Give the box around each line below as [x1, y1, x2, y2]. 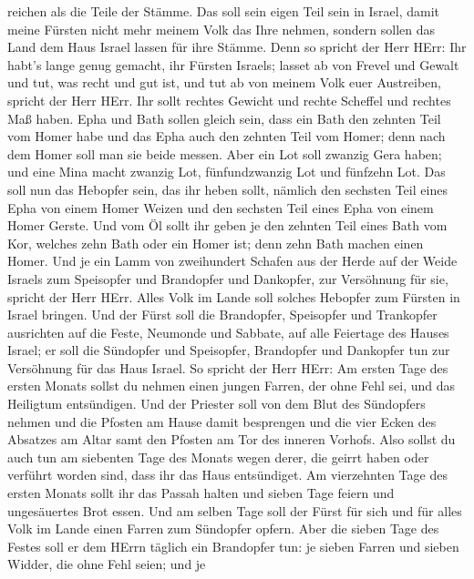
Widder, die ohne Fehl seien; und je [7, 554, 206, 574]
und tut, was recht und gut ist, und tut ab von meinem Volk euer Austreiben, [7, 73, 441, 92]
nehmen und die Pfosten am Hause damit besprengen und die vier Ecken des [7, 411, 437, 431]
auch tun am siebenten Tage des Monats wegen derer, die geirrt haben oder [7, 447, 429, 466]
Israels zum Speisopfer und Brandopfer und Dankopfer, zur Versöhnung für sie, [7, 269, 448, 288]
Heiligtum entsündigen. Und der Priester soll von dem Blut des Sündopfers [7, 394, 426, 413]
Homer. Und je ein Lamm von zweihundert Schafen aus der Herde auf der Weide [7, 251, 458, 270]
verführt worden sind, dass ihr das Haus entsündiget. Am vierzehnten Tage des [7, 465, 448, 484]
